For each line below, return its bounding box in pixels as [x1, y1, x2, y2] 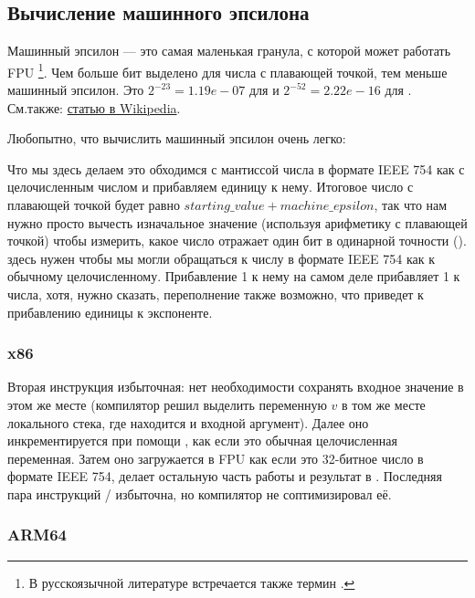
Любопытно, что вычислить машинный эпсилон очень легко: [7, 129, 346, 148]
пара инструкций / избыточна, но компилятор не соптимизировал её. [7, 484, 392, 503]
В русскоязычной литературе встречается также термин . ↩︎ [28, 572, 355, 592]
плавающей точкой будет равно [7, 195, 180, 215]
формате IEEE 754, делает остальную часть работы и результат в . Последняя [7, 467, 442, 486]
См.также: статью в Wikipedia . [7, 98, 181, 117]
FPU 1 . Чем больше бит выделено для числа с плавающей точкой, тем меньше [7, 59, 448, 81]
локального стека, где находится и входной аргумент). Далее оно [7, 413, 369, 432]
